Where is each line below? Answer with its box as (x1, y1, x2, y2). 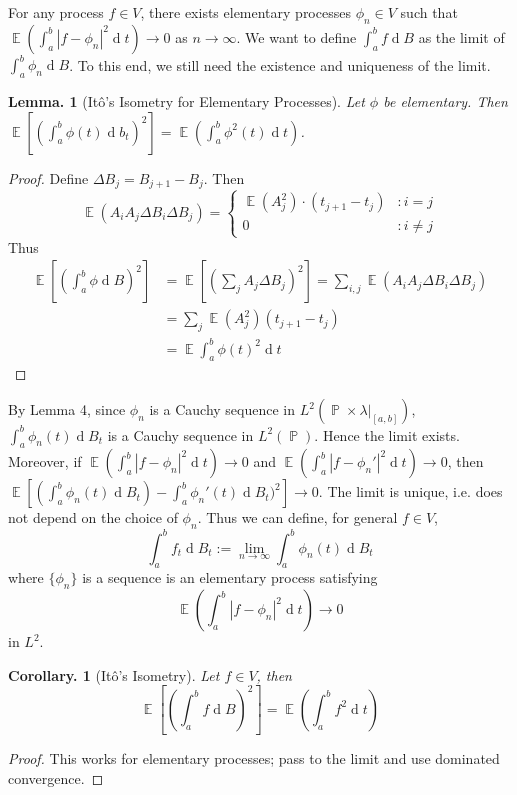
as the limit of (418, 26, 505, 47)
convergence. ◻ (8, 768, 104, 789)
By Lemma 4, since (8, 399, 126, 420)
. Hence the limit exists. (314, 424, 460, 445)
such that (400, 2, 458, 22)
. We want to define (236, 26, 357, 47)
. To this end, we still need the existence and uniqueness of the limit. (69, 54, 491, 75)
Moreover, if (8, 451, 82, 472)
